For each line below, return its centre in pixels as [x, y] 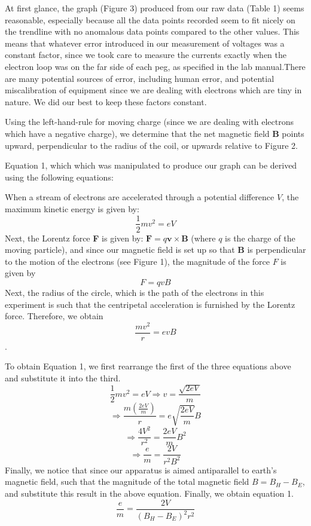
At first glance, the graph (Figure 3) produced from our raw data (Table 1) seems [155, 8]
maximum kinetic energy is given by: [72, 208]
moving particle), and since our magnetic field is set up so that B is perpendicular [155, 250]
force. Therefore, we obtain [54, 316]
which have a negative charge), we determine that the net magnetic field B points [155, 133]
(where [203, 238]
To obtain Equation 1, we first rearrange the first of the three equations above [148, 366]
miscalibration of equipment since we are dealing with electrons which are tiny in [153, 90]
